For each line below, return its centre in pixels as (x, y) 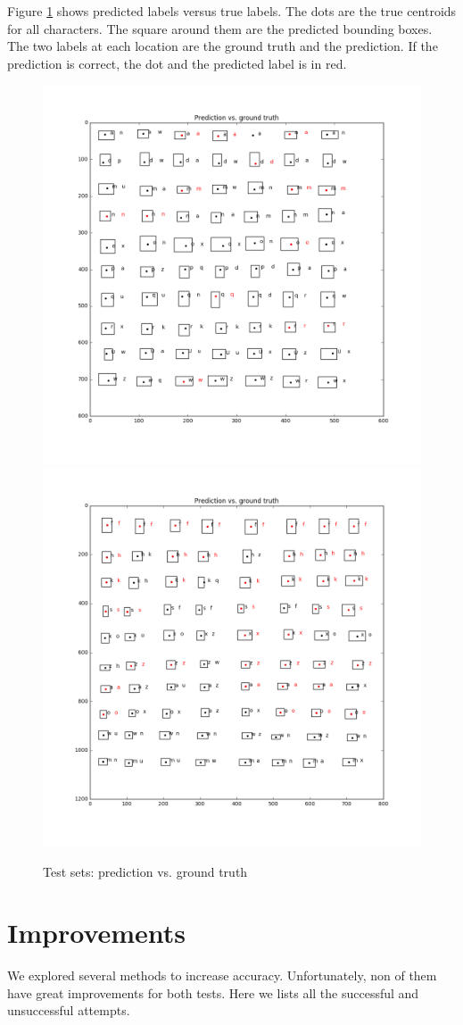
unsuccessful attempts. (69, 1010)
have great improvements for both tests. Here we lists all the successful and (213, 992)
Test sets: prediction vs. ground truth (145, 871)
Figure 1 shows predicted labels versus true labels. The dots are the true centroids (232, 11)
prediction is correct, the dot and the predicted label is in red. (177, 63)
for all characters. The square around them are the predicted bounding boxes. (220, 28)
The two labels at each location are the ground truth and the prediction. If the (223, 46)
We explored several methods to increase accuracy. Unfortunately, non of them (222, 975)
